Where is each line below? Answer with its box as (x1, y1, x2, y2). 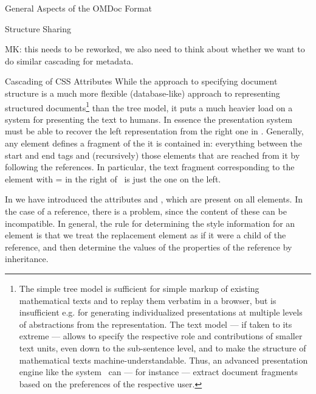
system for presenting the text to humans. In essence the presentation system (5, 112, 292, 125)
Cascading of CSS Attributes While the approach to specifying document (5, 75, 278, 88)
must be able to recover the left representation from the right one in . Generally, (5, 125, 304, 137)
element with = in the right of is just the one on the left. (5, 172, 221, 185)
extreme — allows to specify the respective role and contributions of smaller (19, 330, 303, 342)
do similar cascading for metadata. (5, 54, 134, 67)
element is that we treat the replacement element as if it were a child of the (5, 229, 286, 241)
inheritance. (5, 252, 49, 265)
